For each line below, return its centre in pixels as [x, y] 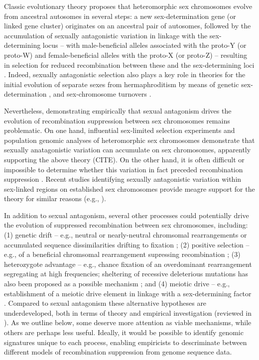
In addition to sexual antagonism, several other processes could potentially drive [127, 215]
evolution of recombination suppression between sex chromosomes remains [117, 120]
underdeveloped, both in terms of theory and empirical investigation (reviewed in [128, 312]
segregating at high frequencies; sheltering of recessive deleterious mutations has [126, 274]
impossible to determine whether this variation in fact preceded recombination [124, 169]
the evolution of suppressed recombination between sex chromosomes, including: [126, 225]
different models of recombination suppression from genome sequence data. [118, 352]
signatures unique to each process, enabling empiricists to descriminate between [126, 342]
